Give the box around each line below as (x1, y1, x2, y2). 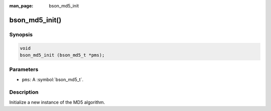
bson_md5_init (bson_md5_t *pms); (20, 52, 105, 58)
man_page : (9, 3, 34, 8)
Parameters (9, 66, 39, 73)
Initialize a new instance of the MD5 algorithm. (9, 99, 105, 105)
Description (9, 89, 39, 96)
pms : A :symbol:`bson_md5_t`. (22, 76, 84, 82)
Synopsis (9, 31, 33, 38)
